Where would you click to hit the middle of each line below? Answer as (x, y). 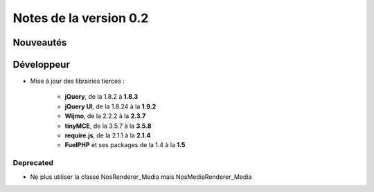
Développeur (42, 65)
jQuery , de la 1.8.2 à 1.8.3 (101, 97)
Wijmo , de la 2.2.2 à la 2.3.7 (105, 116)
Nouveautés (40, 42)
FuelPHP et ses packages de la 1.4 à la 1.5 (125, 145)
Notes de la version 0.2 (81, 18)
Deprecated (33, 163)
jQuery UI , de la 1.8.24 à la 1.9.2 (110, 106)
